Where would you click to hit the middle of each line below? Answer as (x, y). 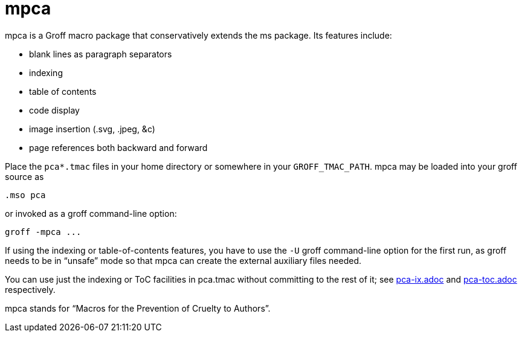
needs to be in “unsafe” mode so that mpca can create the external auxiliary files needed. (183, 260)
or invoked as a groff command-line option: (91, 213)
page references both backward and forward (118, 147)
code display (54, 110)
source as (24, 176)
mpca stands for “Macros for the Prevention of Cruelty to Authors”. (138, 308)
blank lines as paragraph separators (101, 54)
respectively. (30, 289)
